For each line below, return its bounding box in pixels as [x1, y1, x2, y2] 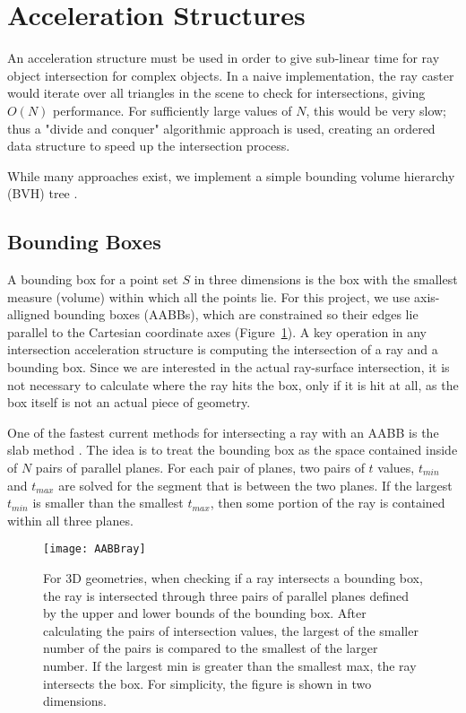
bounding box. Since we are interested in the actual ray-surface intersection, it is [7, 358, 450, 377]
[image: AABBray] [43, 543, 146, 556]
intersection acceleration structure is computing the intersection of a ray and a [7, 340, 438, 359]
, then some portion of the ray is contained [210, 493, 445, 512]
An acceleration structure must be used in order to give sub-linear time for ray [7, 48, 440, 67]
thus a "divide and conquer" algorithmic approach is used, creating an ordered [7, 118, 436, 137]
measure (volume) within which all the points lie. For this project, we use [7, 287, 410, 306]
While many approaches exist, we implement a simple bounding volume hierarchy [7, 166, 455, 185]
